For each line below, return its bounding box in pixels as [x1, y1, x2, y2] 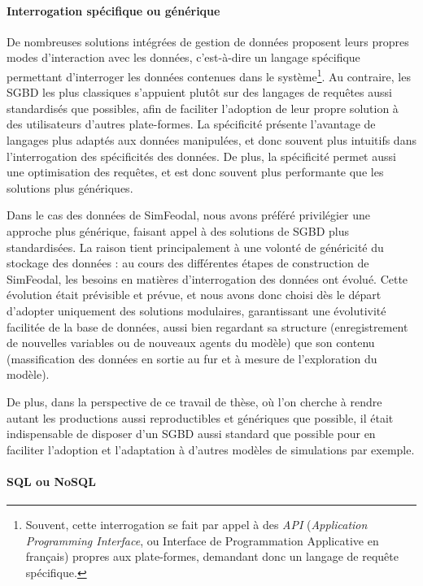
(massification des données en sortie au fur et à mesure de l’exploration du [7, 349, 377, 367]
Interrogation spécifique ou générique [7, 2, 220, 19]
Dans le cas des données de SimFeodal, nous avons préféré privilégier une [7, 206, 371, 224]
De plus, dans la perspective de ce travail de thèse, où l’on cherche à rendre [7, 393, 382, 410]
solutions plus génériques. [7, 179, 133, 196]
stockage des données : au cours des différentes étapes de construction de [7, 254, 369, 271]
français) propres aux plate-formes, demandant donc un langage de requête [25, 548, 399, 565]
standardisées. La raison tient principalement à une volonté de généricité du [7, 238, 384, 255]
